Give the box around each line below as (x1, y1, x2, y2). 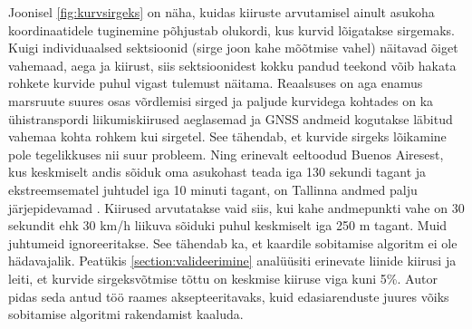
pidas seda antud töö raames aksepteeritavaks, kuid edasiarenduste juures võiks (8, 286, 449, 305)
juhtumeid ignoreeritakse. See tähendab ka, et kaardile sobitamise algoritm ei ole (8, 233, 458, 252)
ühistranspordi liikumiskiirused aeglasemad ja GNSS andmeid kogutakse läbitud (8, 109, 453, 128)
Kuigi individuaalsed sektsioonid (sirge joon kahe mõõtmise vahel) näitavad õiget (8, 38, 458, 57)
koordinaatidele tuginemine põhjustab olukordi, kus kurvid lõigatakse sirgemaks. (8, 20, 455, 39)
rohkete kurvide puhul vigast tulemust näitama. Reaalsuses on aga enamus (8, 73, 423, 92)
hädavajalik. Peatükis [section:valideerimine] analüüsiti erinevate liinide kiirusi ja (8, 251, 457, 270)
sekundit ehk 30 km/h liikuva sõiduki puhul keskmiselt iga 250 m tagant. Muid (8, 216, 448, 235)
